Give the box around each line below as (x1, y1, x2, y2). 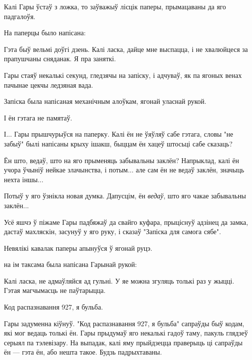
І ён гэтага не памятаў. (4, 112, 72, 122)
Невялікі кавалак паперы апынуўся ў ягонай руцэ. (4, 242, 153, 253)
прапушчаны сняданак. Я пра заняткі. (4, 53, 116, 64)
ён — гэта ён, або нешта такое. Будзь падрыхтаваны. (4, 347, 162, 357)
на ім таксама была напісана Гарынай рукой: (4, 259, 137, 269)
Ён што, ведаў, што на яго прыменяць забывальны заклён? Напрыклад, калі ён (4, 155, 239, 165)
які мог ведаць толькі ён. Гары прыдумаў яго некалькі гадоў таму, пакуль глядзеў (4, 328, 248, 338)
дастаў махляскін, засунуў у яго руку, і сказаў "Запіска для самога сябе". (4, 226, 221, 237)
